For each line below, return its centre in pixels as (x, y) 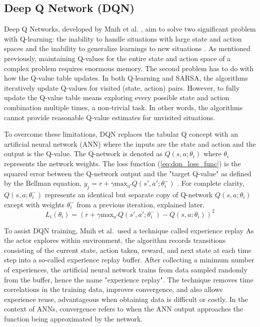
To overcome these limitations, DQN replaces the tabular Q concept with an (121, 134)
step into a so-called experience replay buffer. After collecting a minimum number (129, 260)
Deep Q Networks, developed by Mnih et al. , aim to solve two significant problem (130, 29)
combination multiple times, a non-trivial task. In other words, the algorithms (123, 107)
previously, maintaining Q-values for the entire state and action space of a (117, 58)
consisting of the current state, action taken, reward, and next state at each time (128, 250)
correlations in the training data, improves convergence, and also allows (113, 289)
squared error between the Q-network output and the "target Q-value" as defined (128, 173)
